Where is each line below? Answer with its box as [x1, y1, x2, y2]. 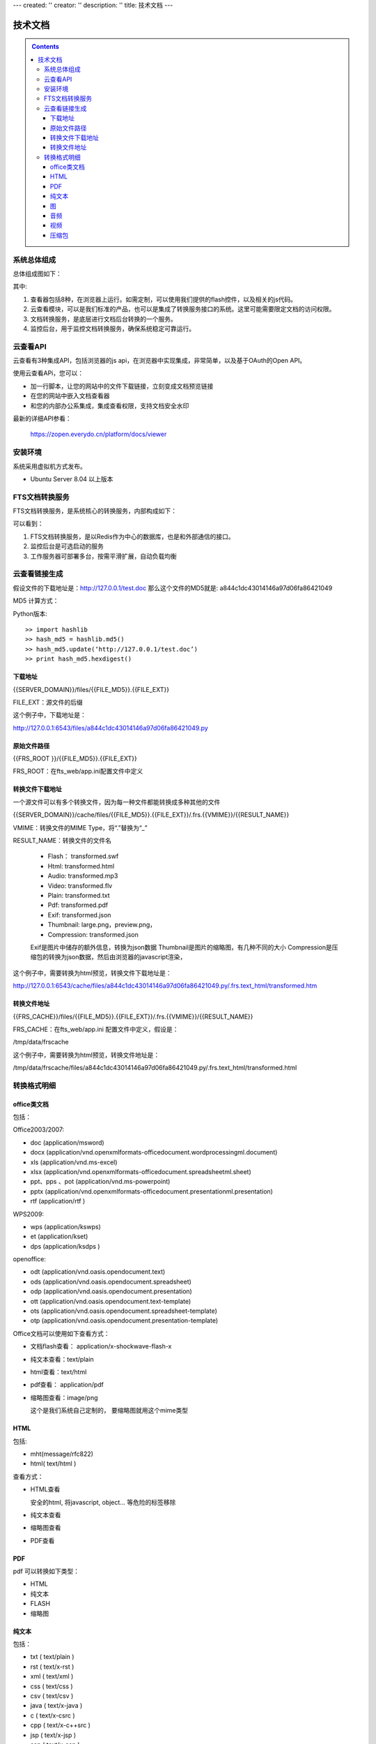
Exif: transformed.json [47, 910, 111, 919]
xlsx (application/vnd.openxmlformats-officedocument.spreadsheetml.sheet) [30, 1167, 252, 1175]
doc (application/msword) [30, 1138, 104, 1147]
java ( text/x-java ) [30, 1701, 83, 1710]
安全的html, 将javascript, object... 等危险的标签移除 [30, 1498, 176, 1506]
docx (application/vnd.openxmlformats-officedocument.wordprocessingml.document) [30, 1148, 278, 1157]
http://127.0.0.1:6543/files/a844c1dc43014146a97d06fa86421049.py [13, 723, 208, 732]
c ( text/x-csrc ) [30, 1711, 76, 1720]
